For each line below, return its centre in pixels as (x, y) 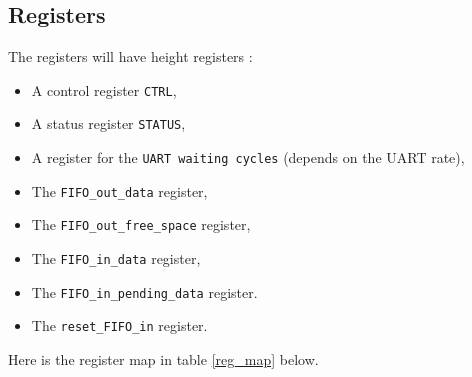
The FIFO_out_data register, (119, 190)
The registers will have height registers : (130, 56)
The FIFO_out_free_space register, (141, 224)
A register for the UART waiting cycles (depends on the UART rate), (248, 157)
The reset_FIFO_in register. (119, 325)
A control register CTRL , (104, 89)
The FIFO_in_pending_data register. (144, 291)
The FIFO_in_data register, (116, 258)
